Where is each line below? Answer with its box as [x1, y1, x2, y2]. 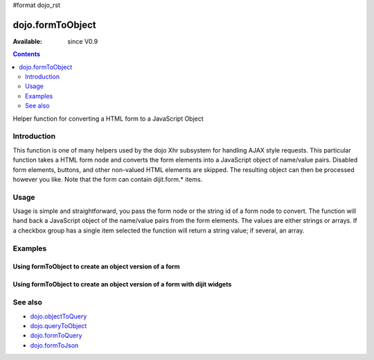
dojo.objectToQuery [30, 312, 87, 320]
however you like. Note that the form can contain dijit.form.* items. [12, 175, 203, 183]
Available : [12, 37, 43, 45]
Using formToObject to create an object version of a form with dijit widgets [12, 280, 232, 289]
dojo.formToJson [30, 341, 79, 350]
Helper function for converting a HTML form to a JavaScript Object [12, 114, 204, 123]
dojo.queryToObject [30, 321, 87, 329]
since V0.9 [67, 37, 98, 45]
